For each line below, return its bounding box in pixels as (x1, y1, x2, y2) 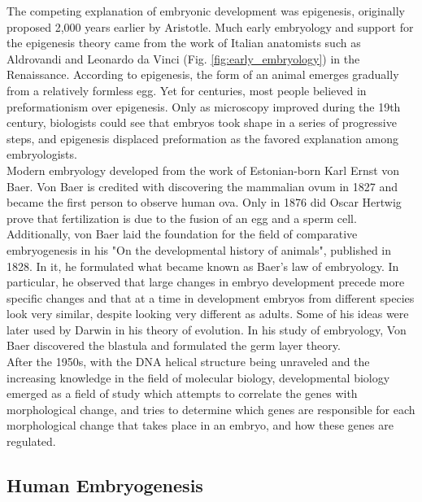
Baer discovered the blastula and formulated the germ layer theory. (7, 337, 341, 354)
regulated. (7, 433, 56, 450)
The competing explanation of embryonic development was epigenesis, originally (7, 2, 405, 19)
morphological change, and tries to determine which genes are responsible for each (7, 400, 415, 417)
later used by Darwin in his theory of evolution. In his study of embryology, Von (7, 321, 407, 338)
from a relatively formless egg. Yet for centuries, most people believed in (7, 81, 367, 98)
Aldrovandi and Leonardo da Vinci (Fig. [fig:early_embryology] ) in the (7, 50, 360, 67)
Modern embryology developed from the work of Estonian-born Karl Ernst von (7, 161, 400, 178)
